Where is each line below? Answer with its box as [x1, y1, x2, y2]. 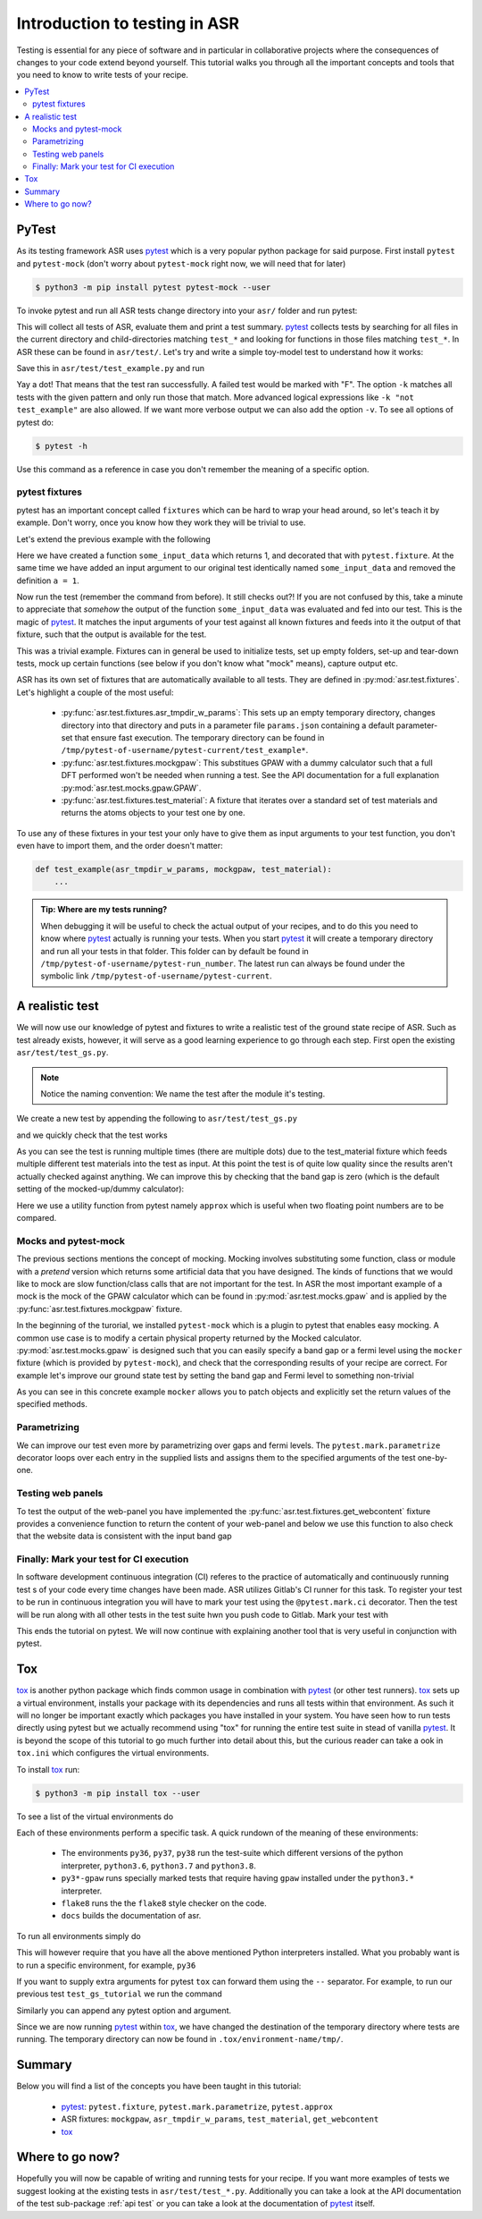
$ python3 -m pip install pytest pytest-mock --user [35, 282, 271, 292]
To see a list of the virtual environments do [16, 1811, 174, 1822]
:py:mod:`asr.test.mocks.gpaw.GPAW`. [61, 783, 202, 793]
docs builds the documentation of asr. [61, 1910, 202, 1921]
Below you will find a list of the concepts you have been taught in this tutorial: [16, 2080, 302, 2092]
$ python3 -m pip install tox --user [35, 1788, 201, 1798]
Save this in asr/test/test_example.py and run [16, 363, 205, 374]
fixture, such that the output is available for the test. [16, 629, 207, 639]
